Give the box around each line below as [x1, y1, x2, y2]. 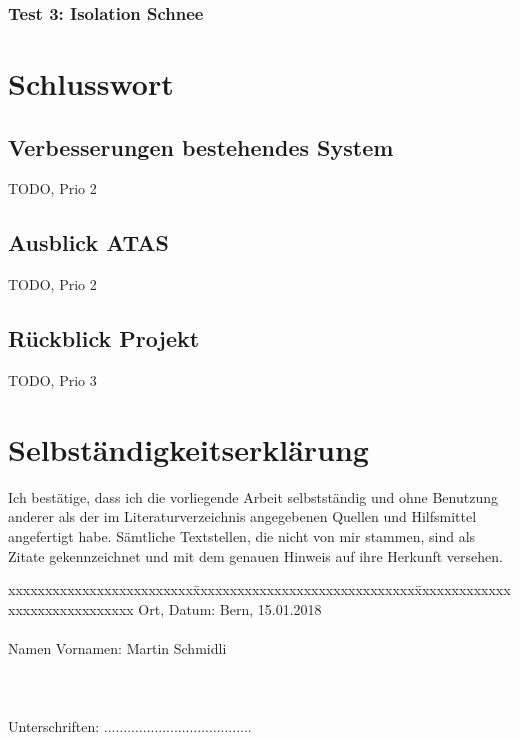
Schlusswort [8, 63, 174, 104]
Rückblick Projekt [8, 323, 200, 354]
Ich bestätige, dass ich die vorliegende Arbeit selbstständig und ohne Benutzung [8, 486, 498, 507]
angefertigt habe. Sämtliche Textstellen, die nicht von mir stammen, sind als [8, 525, 476, 546]
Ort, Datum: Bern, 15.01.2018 [138, 598, 322, 619]
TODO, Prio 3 [8, 370, 97, 391]
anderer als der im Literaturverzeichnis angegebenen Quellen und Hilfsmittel [8, 506, 477, 527]
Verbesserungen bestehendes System [8, 131, 394, 162]
